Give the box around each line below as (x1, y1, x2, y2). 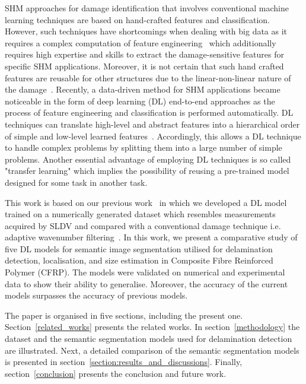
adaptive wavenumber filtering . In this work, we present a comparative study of (5, 231, 298, 243)
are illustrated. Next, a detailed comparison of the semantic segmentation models (5, 344, 299, 356)
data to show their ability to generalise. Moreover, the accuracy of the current (5, 277, 288, 290)
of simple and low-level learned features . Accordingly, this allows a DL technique (5, 129, 301, 142)
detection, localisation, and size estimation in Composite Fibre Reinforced (5, 254, 273, 266)
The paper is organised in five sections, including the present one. (5, 309, 243, 321)
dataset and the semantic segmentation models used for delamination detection (5, 332, 292, 345)
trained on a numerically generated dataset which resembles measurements (5, 208, 276, 220)
